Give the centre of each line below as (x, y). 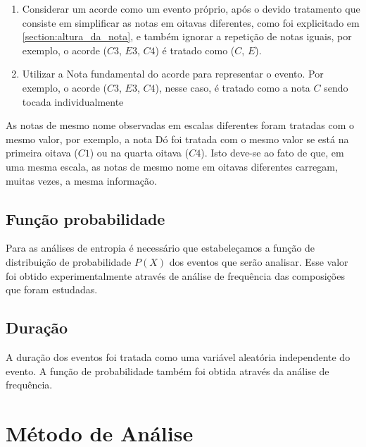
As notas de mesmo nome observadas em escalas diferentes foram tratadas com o (180, 125)
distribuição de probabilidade (69, 261)
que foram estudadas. (52, 289)
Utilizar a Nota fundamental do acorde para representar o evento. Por (173, 74)
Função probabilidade (86, 218)
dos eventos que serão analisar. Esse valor (259, 261)
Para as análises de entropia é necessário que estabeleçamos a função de (160, 248)
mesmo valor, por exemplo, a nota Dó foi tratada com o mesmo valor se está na (177, 139)
